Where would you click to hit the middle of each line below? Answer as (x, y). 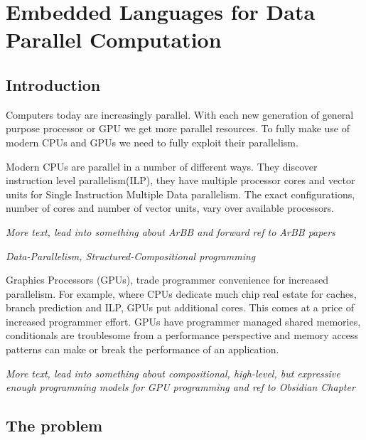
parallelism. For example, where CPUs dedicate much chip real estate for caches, (181, 293)
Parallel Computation (114, 39)
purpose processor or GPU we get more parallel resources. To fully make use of (178, 128)
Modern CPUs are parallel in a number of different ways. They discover (162, 166)
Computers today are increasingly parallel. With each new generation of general (180, 114)
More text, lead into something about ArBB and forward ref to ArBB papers (171, 231)
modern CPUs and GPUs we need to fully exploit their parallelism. (152, 142)
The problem (54, 425)
